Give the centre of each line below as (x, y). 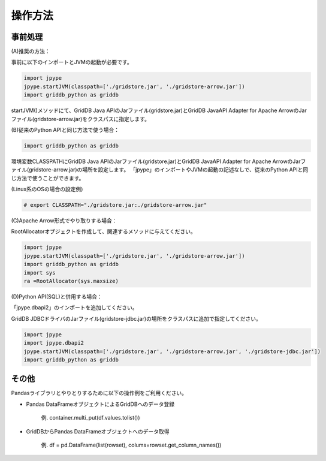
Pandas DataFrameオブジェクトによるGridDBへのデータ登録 (100, 404)
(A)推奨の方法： (31, 52)
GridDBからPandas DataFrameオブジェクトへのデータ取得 (98, 431)
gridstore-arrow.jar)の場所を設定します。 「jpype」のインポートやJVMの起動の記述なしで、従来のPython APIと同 (169, 170)
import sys (40, 272)
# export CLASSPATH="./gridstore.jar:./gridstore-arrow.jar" (115, 205)
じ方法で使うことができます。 (48, 178)
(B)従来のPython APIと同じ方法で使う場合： (65, 129)
